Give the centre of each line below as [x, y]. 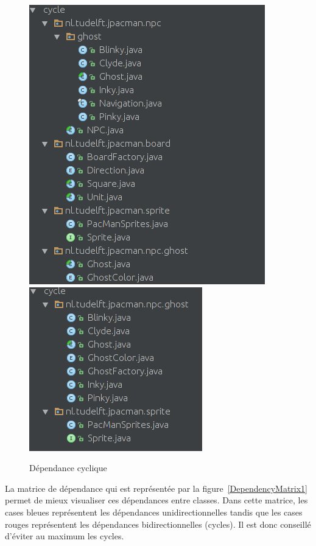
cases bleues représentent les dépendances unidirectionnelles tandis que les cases [154, 512]
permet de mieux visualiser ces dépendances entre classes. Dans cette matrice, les [156, 500]
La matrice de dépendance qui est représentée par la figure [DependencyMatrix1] [156, 488]
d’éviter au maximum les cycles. [65, 536]
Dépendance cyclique [68, 468]
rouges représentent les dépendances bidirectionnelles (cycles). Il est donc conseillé [158, 524]
